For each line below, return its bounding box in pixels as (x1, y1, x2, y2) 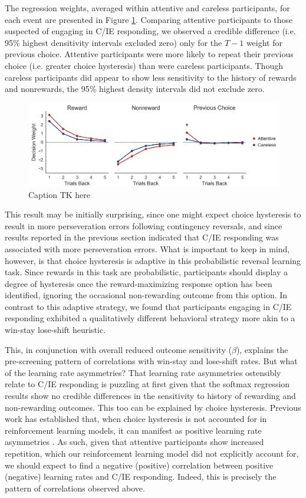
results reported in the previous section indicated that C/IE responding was (5, 231, 279, 243)
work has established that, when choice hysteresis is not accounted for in (5, 413, 267, 425)
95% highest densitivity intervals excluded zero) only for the (5, 36, 222, 48)
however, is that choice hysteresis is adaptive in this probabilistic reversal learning (5, 254, 301, 266)
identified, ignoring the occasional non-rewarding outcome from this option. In (5, 289, 288, 301)
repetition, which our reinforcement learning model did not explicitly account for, (5, 447, 299, 459)
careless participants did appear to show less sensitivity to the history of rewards (5, 71, 297, 83)
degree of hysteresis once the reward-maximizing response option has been (5, 277, 272, 289)
